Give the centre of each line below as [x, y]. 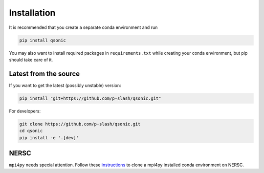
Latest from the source [44, 74]
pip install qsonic [43, 40]
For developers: [25, 111]
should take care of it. [31, 60]
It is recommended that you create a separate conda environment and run [83, 27]
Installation [32, 13]
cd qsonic [31, 131]
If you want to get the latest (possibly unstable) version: [65, 85]
